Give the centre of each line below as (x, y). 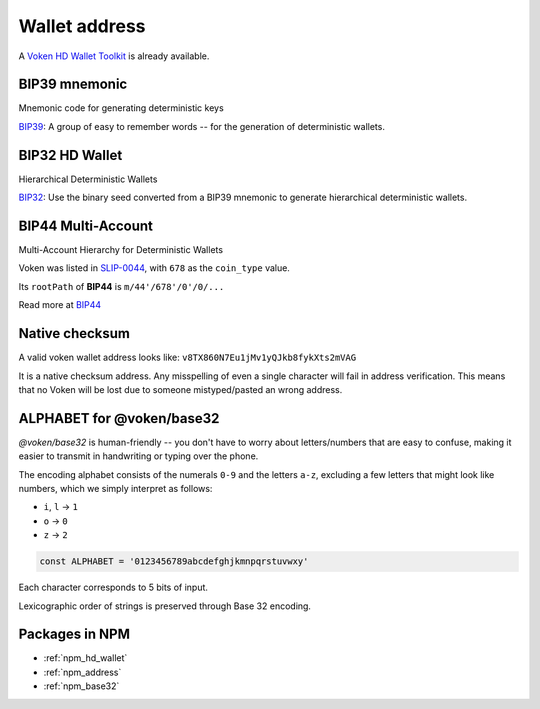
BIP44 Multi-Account (86, 225)
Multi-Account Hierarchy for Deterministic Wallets (121, 250)
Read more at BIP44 (60, 305)
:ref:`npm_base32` (81, 686)
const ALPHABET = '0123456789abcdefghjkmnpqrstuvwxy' (174, 561)
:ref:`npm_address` (82, 672)
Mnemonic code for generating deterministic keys (121, 108)
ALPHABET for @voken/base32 (119, 418)
